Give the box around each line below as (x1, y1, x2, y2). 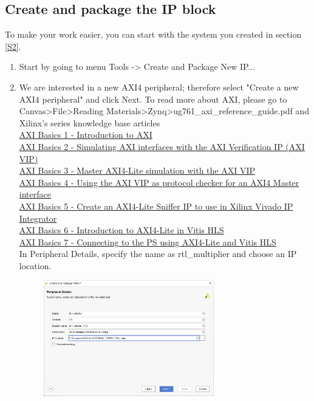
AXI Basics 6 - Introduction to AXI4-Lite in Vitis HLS (19, 224, 224, 236)
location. (19, 259, 52, 272)
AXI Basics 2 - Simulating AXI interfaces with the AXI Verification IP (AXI (19, 140, 305, 153)
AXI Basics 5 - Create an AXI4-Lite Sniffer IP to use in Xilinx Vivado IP (19, 199, 293, 212)
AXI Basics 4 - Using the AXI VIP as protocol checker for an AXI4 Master (19, 176, 299, 188)
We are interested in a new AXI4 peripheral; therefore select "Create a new (19, 80, 299, 93)
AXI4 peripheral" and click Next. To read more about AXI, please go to (19, 92, 287, 105)
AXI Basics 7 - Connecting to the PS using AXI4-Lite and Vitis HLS (19, 235, 276, 248)
